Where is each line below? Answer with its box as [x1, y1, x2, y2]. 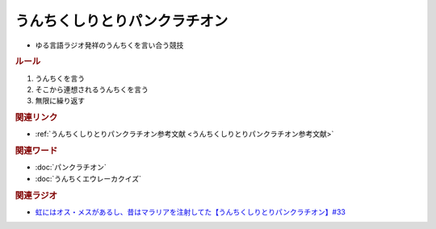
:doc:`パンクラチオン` [35, 162, 107, 173]
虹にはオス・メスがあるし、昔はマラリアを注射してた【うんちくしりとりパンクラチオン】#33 [35, 206, 346, 217]
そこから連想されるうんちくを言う [35, 85, 149, 94]
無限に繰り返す [35, 96, 85, 106]
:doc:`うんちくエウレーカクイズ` [35, 173, 141, 183]
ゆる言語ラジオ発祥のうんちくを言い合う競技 [35, 40, 184, 50]
